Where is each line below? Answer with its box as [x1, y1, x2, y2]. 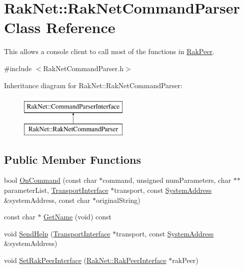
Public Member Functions [4, 151, 141, 167]
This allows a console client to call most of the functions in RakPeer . [4, 46, 214, 57]
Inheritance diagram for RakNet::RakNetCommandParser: [4, 80, 182, 90]
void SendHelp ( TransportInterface [4, 228, 110, 238]
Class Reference [4, 17, 115, 38]
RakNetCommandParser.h [43, 63, 123, 73]
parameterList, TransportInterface [4, 185, 108, 195]
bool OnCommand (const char [4, 175, 97, 185]
